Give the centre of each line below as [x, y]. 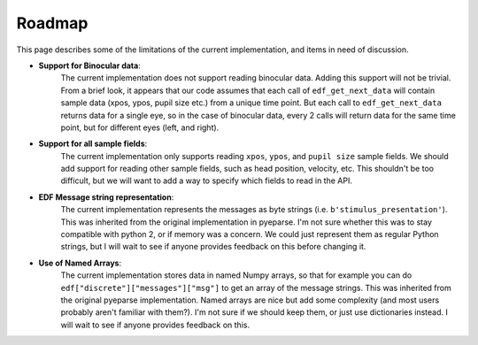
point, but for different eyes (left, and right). [140, 127]
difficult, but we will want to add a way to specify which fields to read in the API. [207, 180]
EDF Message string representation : [106, 197]
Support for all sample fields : [93, 144]
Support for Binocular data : [89, 65]
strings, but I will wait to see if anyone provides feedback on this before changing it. [213, 247]
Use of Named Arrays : [80, 263]
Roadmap [52, 23]
